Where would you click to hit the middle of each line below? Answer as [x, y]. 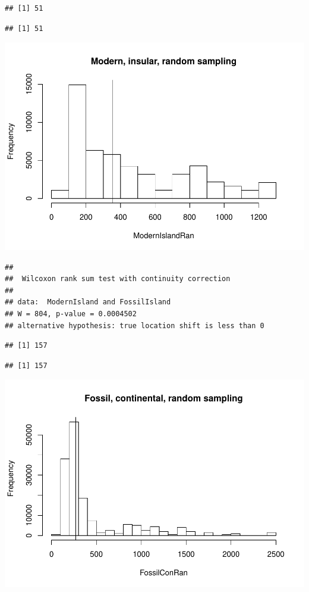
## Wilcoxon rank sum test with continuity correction [118, 279]
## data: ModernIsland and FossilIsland [88, 302]
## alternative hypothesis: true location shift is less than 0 [135, 325]
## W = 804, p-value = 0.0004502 [71, 314]
